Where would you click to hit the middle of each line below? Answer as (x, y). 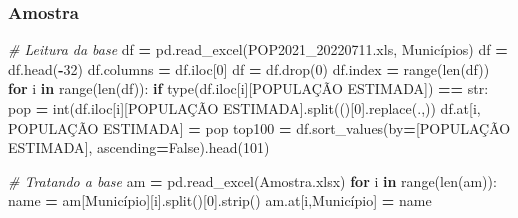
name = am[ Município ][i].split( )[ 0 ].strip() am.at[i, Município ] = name (220, 200)
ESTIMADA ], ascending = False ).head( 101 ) (139, 147)
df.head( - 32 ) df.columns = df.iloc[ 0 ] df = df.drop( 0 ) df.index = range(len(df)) (249, 68)
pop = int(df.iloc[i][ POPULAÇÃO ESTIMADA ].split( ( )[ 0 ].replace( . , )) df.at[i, (244, 108)
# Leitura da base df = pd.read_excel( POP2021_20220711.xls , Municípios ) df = (258, 49)
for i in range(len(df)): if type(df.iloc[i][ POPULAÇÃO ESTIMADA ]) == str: (248, 88)
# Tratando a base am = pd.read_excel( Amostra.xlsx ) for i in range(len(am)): (252, 180)
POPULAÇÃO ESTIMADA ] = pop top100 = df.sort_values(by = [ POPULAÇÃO (259, 127)
